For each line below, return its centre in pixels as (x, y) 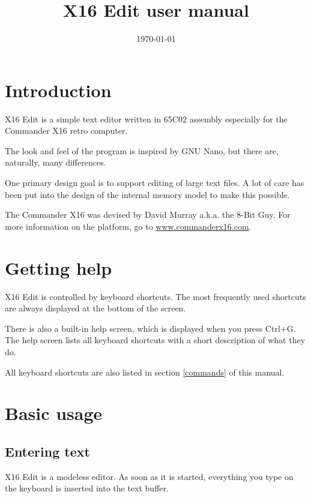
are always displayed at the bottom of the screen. (95, 308)
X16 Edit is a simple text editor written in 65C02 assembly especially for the (146, 118)
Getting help (59, 267)
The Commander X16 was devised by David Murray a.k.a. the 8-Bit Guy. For (148, 214)
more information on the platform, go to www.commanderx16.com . (128, 226)
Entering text (47, 451)
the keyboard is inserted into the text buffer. (87, 488)
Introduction (58, 90)
